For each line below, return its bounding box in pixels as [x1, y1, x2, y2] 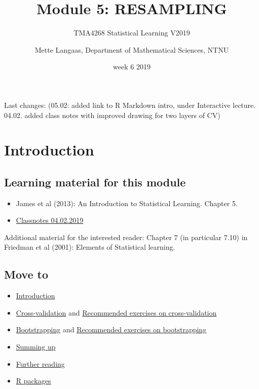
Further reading [16, 358, 65, 369]
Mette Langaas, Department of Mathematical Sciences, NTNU [34, 44, 229, 55]
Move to [4, 266, 48, 282]
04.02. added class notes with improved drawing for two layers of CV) [4, 109, 220, 120]
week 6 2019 [113, 61, 151, 72]
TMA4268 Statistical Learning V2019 [73, 27, 190, 38]
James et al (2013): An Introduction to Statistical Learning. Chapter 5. [16, 198, 238, 208]
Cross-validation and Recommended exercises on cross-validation [16, 307, 217, 318]
